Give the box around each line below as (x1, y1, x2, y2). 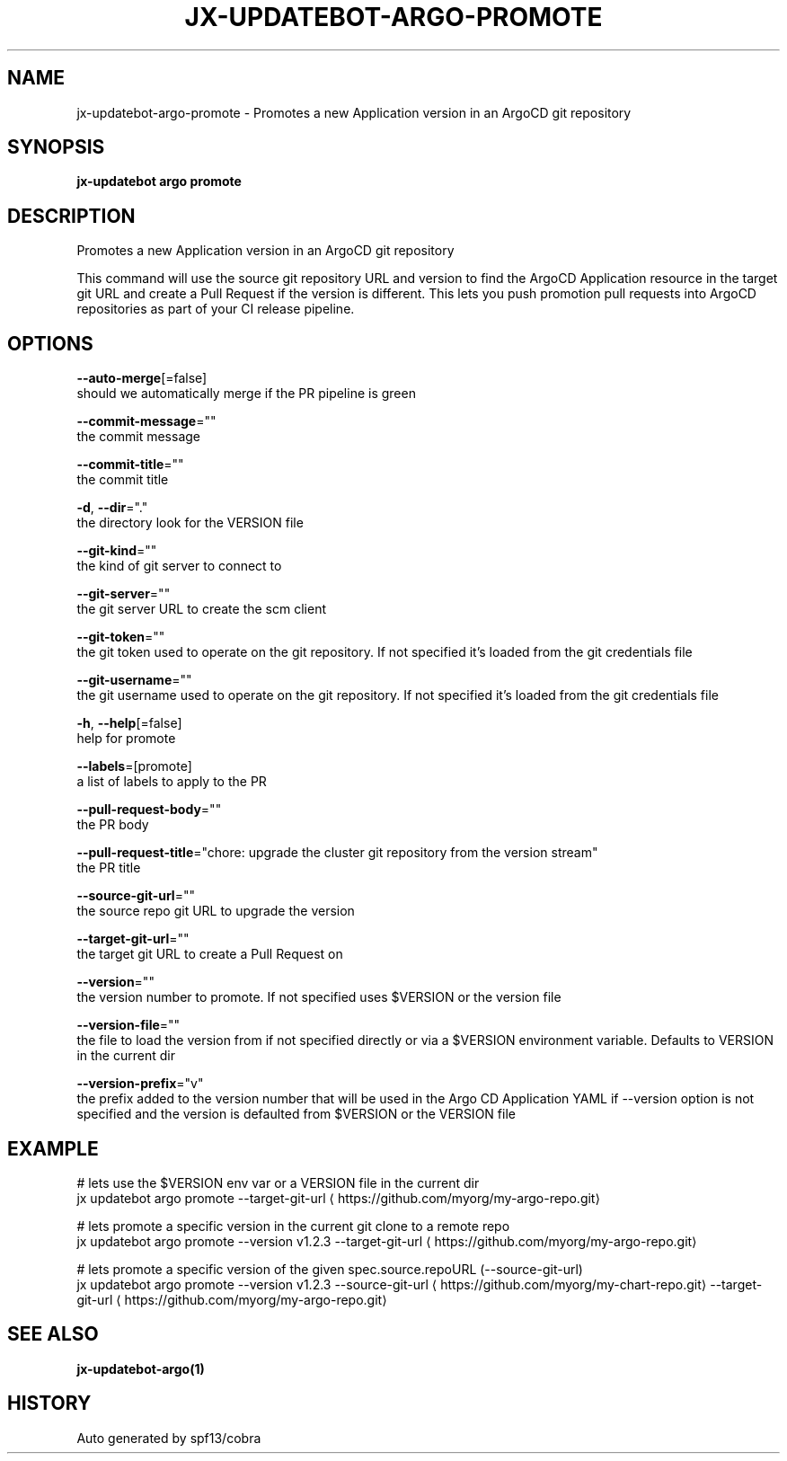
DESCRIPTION (7, 204, 136, 227)
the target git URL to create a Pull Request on (76, 946, 343, 962)
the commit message (76, 429, 200, 445)
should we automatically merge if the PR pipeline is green (76, 385, 416, 402)
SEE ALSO (7, 1323, 99, 1346)
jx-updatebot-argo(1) (76, 1360, 205, 1377)
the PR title (76, 860, 141, 876)
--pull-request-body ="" (76, 801, 222, 818)
